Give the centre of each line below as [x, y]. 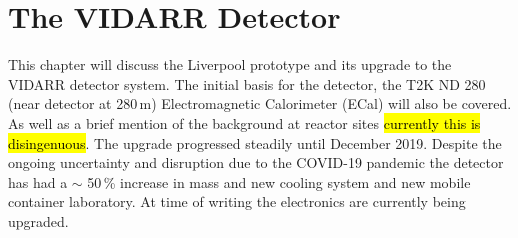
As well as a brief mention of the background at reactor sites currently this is [244, 122]
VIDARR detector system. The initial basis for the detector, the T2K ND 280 [247, 83]
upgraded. [38, 220]
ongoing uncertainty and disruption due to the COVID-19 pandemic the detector [256, 162]
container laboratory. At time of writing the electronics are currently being [237, 201]
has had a [38, 181]
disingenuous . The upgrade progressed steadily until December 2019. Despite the [255, 142]
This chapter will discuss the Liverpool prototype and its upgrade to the [230, 64]
